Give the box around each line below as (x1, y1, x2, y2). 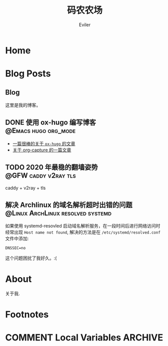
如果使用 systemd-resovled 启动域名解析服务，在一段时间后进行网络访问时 (5, 223, 160, 229)
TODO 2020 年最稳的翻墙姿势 (5, 163, 98, 172)
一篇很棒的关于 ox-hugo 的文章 (12, 140, 76, 147)
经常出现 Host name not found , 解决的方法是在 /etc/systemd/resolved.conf (5, 229, 161, 235)
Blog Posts (5, 68, 51, 79)
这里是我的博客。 (5, 102, 41, 108)
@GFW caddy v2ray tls (5, 171, 76, 180)
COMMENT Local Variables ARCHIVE (5, 332, 163, 343)
